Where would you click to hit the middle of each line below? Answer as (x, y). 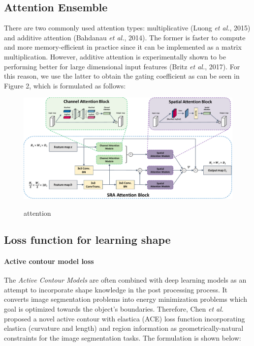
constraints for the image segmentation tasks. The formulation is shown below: (123, 337)
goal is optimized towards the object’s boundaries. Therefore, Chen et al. (114, 308)
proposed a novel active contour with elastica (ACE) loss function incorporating (125, 318)
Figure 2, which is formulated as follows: (65, 85)
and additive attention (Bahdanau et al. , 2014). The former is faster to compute (125, 37)
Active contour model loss (49, 261)
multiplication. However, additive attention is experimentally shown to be (115, 56)
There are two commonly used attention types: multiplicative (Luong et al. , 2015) (127, 28)
